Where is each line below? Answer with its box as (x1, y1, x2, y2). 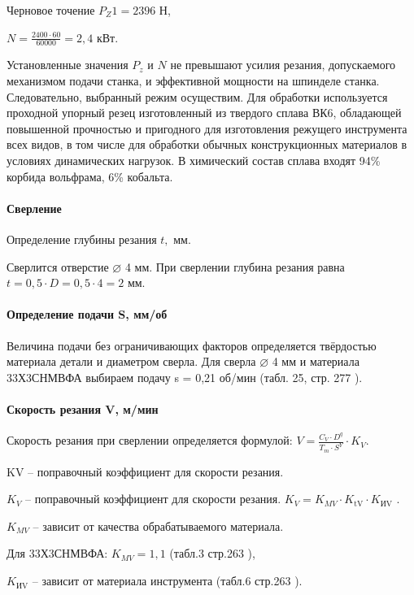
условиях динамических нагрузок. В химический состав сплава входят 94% (7, 151, 381, 168)
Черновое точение (7, 2, 95, 18)
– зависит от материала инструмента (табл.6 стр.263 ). (32, 572, 303, 589)
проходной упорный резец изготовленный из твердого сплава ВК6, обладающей (7, 104, 402, 121)
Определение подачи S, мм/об (7, 306, 168, 323)
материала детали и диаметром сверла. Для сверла (7, 353, 256, 370)
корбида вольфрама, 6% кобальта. (7, 167, 173, 185)
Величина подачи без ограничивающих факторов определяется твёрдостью (7, 337, 377, 354)
